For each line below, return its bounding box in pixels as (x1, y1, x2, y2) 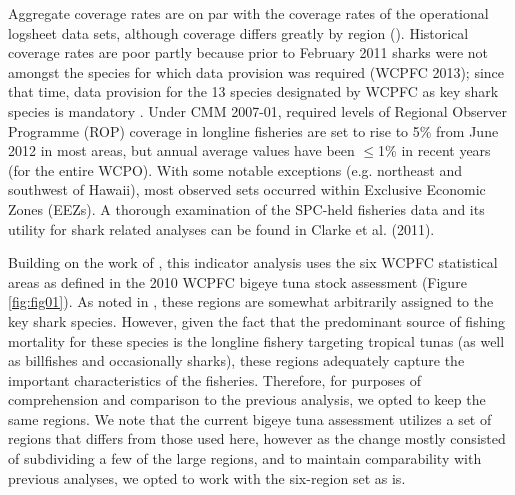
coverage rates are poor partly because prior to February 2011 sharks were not (8, 42, 489, 63)
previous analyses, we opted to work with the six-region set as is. (8, 467, 406, 488)
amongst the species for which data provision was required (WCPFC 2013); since (8, 61, 505, 82)
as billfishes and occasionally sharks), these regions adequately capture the (8, 350, 465, 371)
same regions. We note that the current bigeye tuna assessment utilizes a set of (8, 408, 492, 429)
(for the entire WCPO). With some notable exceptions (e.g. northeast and (8, 159, 462, 180)
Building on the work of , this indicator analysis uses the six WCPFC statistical (8, 252, 498, 273)
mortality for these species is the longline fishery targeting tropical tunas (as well (8, 330, 505, 351)
